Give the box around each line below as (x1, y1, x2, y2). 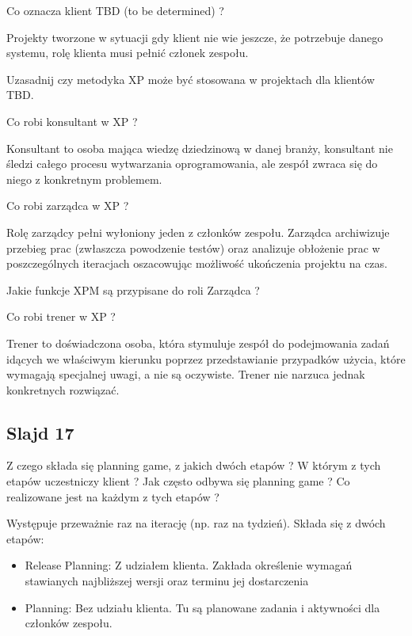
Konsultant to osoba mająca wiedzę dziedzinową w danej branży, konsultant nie (6, 139, 393, 156)
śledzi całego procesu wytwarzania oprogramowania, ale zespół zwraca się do (6, 155, 378, 172)
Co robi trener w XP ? (6, 308, 116, 325)
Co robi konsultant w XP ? (6, 112, 138, 129)
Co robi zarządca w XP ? (6, 197, 129, 214)
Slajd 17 (6, 420, 74, 444)
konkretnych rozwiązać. (6, 381, 120, 398)
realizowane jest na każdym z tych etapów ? (6, 488, 219, 505)
